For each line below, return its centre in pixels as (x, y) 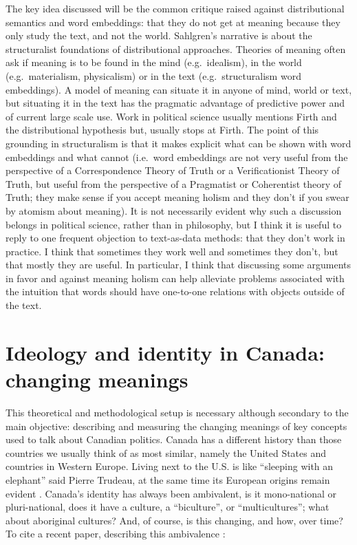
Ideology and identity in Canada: (165, 352)
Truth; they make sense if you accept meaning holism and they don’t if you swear (177, 197)
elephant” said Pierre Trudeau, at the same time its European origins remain (168, 479)
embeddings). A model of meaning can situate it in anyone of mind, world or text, (179, 89)
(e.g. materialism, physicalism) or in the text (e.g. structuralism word (153, 75)
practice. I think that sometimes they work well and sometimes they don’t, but (172, 251)
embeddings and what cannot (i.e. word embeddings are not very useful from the (177, 157)
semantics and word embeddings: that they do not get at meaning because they (173, 22)
